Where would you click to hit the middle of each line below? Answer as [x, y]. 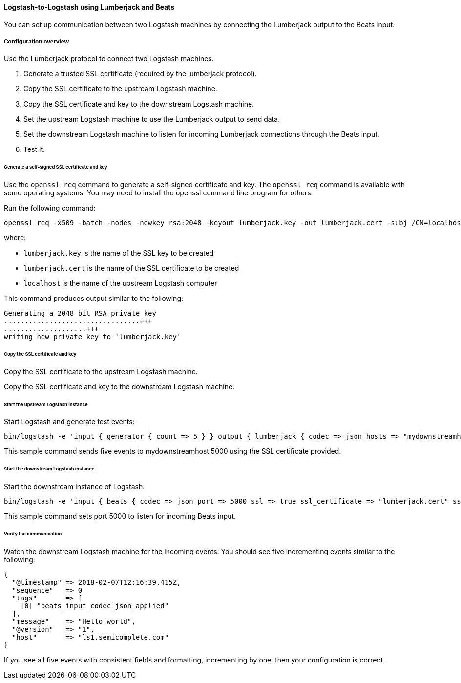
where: [15, 238]
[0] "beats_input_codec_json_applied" [94, 606]
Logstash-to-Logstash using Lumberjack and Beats [89, 7]
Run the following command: [50, 208]
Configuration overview [37, 42]
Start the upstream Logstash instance [46, 404]
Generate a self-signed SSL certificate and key [56, 167]
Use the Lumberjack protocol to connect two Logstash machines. [109, 59]
